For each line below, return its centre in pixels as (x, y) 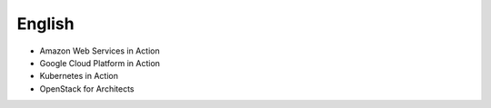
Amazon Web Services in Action (100, 51)
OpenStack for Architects (87, 88)
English (45, 24)
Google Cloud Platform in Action (100, 63)
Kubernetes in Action (79, 76)
